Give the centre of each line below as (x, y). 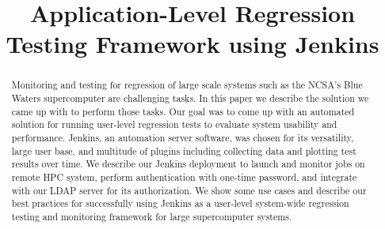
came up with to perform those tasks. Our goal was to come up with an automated (183, 111)
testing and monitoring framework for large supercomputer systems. (152, 216)
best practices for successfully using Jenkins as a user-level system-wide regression (180, 203)
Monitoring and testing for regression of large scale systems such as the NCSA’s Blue (187, 85)
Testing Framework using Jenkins (192, 44)
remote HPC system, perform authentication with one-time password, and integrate (184, 176)
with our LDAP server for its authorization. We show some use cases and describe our (189, 190)
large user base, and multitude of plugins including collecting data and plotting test (184, 150)
